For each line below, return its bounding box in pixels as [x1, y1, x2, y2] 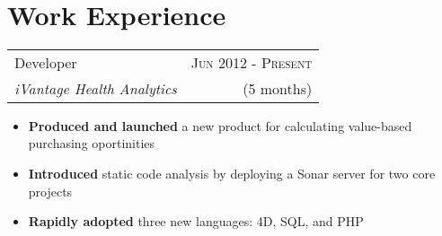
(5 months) [243, 77, 313, 99]
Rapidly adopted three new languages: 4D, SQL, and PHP [28, 212, 364, 231]
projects [28, 181, 73, 200]
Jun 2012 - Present [190, 51, 313, 73]
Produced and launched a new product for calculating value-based [28, 116, 412, 135]
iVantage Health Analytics [14, 77, 177, 99]
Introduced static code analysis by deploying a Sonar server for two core [28, 163, 436, 182]
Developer [14, 51, 77, 73]
